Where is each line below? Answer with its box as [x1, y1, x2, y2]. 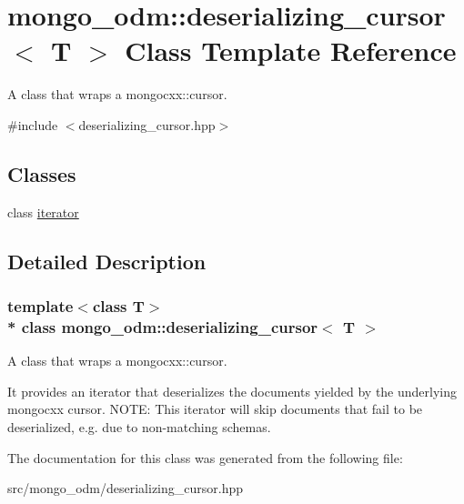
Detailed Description [7, 247, 207, 275]
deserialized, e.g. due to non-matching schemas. [7, 418, 271, 436]
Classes [7, 159, 76, 187]
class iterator [7, 202, 79, 221]
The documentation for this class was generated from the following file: [7, 448, 403, 467]
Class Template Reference [125, 32, 457, 69]
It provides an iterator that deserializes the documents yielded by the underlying [7, 381, 458, 400]
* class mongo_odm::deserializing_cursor [7, 315, 318, 338]
